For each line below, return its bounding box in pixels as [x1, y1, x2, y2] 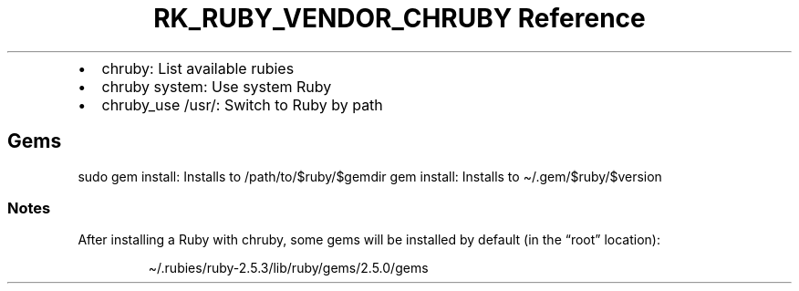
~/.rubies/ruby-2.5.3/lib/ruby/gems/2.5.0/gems [148, 260, 429, 276]
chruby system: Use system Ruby [101, 77, 332, 96]
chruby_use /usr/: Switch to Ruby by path [101, 95, 383, 114]
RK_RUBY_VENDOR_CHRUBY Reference [153, 3, 646, 34]
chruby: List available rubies [101, 58, 295, 78]
